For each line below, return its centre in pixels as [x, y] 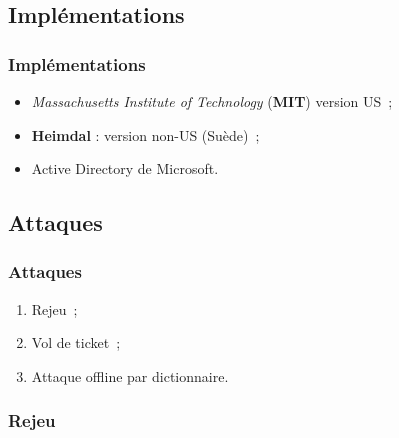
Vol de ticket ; [76, 342]
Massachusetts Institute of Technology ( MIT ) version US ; [212, 101]
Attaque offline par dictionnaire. [130, 375]
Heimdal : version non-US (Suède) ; [145, 134]
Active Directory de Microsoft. [125, 168]
